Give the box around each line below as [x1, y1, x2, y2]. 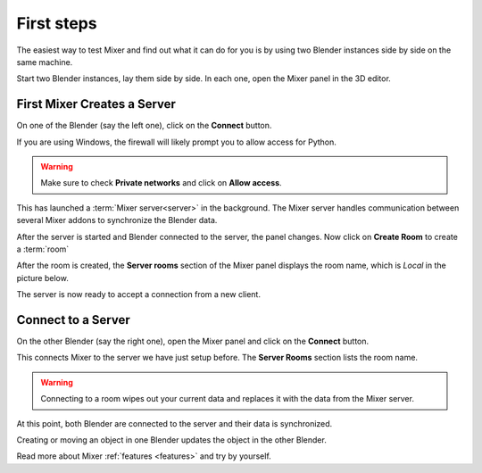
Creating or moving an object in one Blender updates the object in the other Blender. [16, 435, 328, 445]
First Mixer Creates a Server [16, 96, 176, 112]
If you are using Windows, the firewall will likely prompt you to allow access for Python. [16, 137, 337, 147]
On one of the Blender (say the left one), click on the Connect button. [16, 120, 272, 131]
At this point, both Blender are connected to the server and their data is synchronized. [16, 418, 333, 428]
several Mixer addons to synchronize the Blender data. [16, 215, 218, 226]
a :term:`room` [16, 244, 70, 254]
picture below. [16, 272, 69, 283]
